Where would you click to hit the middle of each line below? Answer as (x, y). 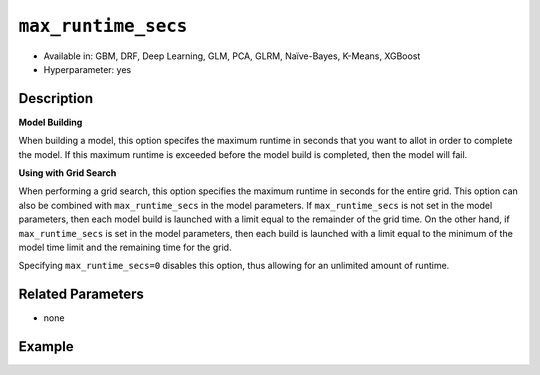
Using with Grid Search (67, 173)
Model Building (50, 122)
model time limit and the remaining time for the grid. (125, 247)
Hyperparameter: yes (87, 69)
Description (56, 98)
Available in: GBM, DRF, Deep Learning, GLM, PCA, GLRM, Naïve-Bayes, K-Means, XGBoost (232, 56)
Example (46, 346)
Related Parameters (81, 294)
